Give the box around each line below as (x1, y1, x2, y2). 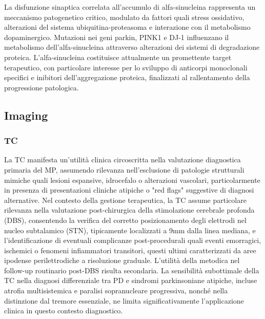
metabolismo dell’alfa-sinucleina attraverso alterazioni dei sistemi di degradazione (4, 42, 260, 52)
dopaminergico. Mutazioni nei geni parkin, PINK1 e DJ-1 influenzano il (4, 31, 229, 42)
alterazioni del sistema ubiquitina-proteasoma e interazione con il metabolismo (4, 22, 251, 32)
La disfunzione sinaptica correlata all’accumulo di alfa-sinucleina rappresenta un (4, 2, 256, 12)
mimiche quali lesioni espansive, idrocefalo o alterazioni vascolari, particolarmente (4, 174, 260, 185)
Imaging (4, 107, 48, 123)
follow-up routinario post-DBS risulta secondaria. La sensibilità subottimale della (4, 265, 259, 275)
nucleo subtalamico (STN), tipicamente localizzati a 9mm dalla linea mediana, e (4, 224, 256, 235)
